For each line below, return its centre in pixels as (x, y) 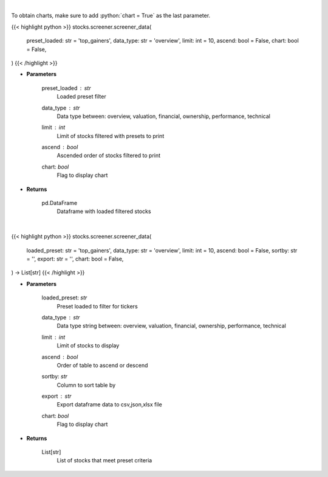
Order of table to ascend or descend (102, 365)
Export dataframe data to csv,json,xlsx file (109, 405)
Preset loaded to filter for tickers (97, 306)
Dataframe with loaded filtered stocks (104, 211)
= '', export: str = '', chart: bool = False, (75, 259)
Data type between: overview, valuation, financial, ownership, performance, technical (163, 116)
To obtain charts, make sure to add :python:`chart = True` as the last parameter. (111, 16)
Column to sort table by (86, 385)
